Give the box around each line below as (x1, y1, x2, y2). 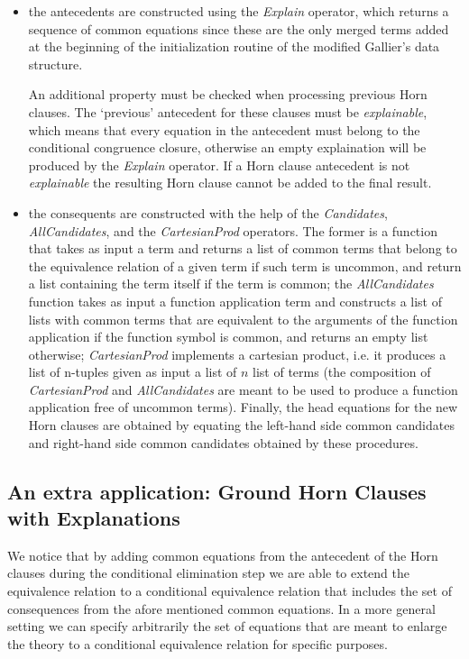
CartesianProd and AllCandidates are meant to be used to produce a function (28, 380, 458, 398)
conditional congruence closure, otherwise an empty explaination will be (28, 138, 427, 157)
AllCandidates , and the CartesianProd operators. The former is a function (28, 221, 437, 240)
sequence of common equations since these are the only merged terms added (28, 19, 449, 38)
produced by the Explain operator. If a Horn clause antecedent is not (28, 155, 410, 174)
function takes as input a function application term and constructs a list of (28, 291, 443, 310)
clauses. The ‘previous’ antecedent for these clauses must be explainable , (28, 102, 428, 121)
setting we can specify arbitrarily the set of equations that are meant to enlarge (7, 617, 447, 636)
